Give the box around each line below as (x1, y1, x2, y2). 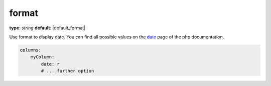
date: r (41, 61, 60, 67)
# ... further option (41, 68, 94, 74)
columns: (20, 47, 42, 53)
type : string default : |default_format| (9, 25, 86, 31)
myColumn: (30, 54, 55, 60)
